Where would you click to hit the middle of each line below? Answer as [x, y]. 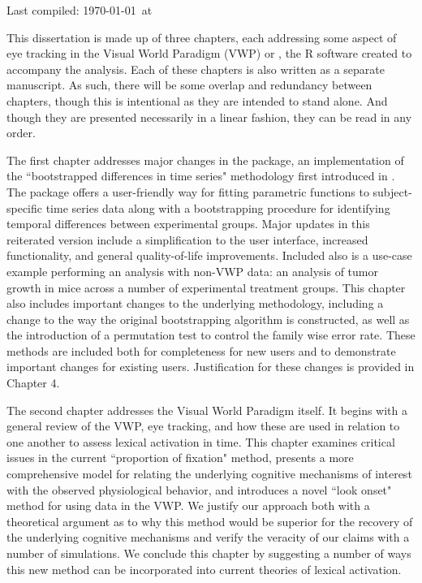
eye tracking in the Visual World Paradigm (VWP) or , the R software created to [209, 53]
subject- [392, 191]
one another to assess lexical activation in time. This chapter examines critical [201, 441]
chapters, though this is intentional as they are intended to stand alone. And [197, 100]
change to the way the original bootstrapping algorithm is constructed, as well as [208, 319]
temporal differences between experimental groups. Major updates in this [188, 224]
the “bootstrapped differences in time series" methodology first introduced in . [201, 176]
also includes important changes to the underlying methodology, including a [195, 303]
